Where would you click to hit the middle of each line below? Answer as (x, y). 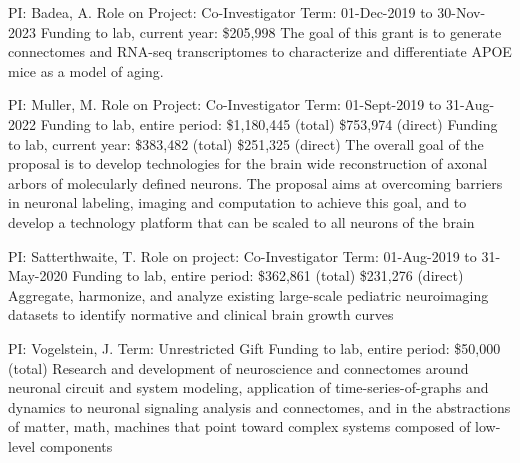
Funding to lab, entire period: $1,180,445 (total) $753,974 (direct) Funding (269, 123)
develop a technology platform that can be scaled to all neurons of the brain (241, 221)
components (76, 445)
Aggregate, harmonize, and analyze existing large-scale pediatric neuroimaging (248, 294)
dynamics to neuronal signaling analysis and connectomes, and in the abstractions (259, 406)
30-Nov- (461, 12)
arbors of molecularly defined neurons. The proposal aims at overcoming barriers (255, 182)
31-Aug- (470, 104)
